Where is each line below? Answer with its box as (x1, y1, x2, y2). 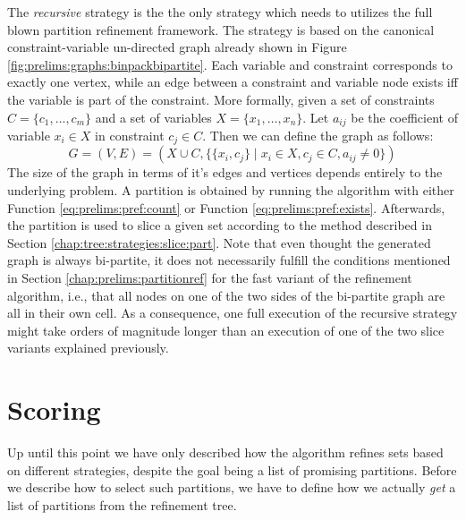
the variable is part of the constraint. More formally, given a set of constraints (7, 90, 435, 108)
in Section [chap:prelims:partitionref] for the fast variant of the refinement (7, 269, 412, 287)
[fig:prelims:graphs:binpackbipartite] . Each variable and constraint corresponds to (7, 55, 453, 73)
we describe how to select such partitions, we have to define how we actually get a (7, 478, 456, 497)
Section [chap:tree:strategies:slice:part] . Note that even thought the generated (7, 233, 431, 251)
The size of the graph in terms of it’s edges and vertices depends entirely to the (7, 163, 443, 182)
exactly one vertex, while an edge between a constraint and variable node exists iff (7, 72, 458, 91)
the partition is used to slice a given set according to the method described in (7, 216, 432, 234)
